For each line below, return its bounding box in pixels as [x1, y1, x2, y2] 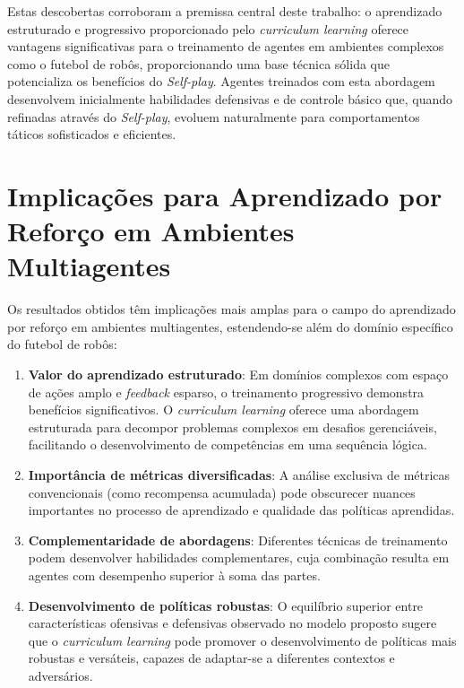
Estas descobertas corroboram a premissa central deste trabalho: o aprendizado [7, 2, 443, 20]
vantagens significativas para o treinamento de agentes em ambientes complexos [7, 37, 444, 56]
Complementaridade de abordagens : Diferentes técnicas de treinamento [28, 530, 448, 549]
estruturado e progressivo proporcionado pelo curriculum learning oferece [7, 19, 409, 38]
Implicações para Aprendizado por [7, 177, 443, 213]
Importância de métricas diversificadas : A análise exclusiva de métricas [28, 466, 451, 483]
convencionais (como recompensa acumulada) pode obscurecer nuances [28, 483, 416, 501]
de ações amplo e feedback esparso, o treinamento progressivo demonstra [28, 382, 425, 401]
